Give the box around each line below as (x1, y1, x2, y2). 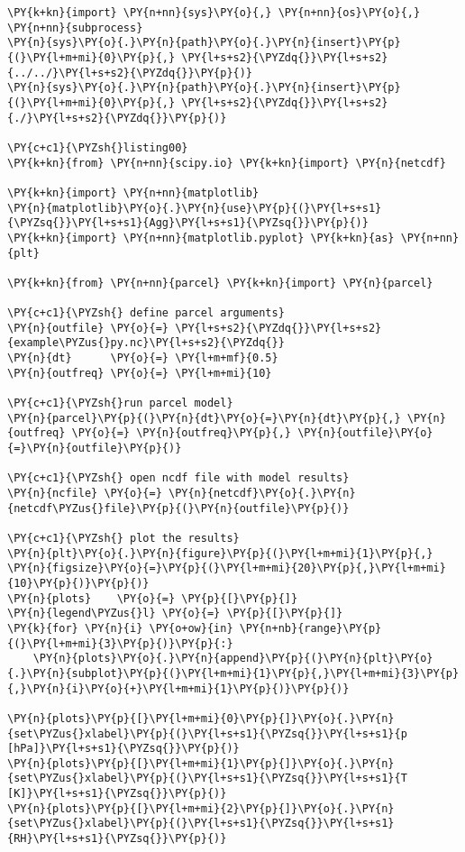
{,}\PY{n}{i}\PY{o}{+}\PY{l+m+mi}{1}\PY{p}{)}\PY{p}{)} (7, 682, 350, 695)
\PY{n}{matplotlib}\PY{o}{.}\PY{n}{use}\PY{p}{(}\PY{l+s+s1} (7, 201, 382, 215)
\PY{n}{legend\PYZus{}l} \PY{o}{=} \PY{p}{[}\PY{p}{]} (7, 607, 343, 620)
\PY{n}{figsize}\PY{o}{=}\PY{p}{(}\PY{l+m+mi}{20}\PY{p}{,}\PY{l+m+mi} (7, 562, 446, 575)
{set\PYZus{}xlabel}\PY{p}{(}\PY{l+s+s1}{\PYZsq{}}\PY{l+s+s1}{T (7, 772, 407, 785)
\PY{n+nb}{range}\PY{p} (239, 621, 382, 635)
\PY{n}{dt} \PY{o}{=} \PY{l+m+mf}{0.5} (7, 352, 278, 365)
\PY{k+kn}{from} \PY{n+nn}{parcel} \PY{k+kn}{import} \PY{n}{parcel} (7, 276, 433, 289)
